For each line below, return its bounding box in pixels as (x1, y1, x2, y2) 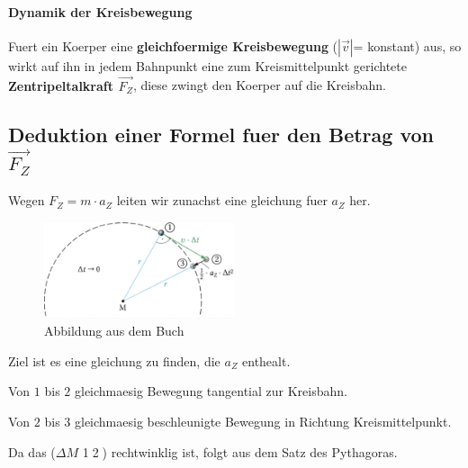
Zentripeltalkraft (8, 76, 113, 94)
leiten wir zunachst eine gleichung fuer (116, 191, 328, 210)
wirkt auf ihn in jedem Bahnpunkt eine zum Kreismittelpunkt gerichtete (8, 56, 407, 75)
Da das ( (8, 442, 56, 461)
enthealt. (242, 351, 291, 370)
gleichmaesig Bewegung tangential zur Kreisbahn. (74, 382, 347, 400)
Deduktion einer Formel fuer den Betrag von (8, 120, 435, 148)
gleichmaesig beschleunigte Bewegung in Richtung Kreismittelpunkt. (74, 411, 452, 430)
